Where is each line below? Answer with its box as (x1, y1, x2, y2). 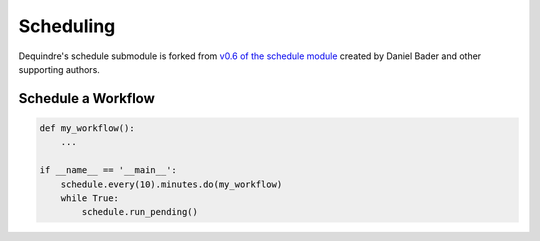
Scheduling (18, 15, 116, 37)
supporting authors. (18, 63, 100, 75)
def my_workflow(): (39, 122, 135, 134)
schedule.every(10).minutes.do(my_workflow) (60, 178, 283, 190)
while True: (60, 192, 120, 204)
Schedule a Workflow (18, 90, 155, 107)
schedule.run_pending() (81, 206, 199, 218)
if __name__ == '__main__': (39, 165, 177, 176)
